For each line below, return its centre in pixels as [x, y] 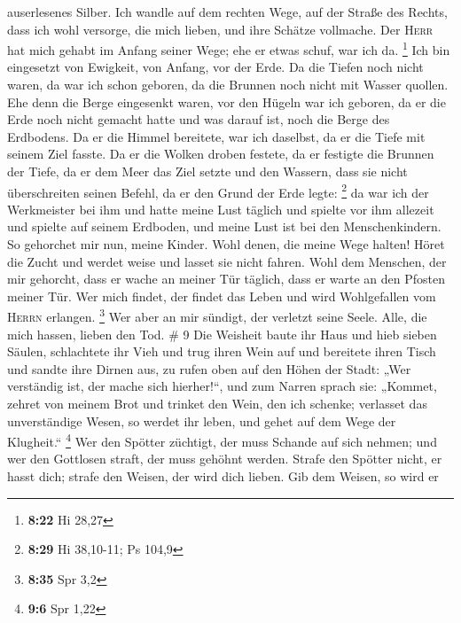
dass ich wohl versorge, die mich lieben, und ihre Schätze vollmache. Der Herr [220, 29]
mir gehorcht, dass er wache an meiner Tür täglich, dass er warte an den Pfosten [227, 279]
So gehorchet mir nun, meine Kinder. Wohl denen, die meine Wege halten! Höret [226, 244]
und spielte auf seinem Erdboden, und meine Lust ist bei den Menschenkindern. [224, 226]
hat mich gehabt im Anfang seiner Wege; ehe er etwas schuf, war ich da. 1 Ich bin [229, 48]
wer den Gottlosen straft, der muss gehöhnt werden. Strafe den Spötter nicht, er [225, 459]
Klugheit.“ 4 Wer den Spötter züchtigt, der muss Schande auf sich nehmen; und [222, 440]
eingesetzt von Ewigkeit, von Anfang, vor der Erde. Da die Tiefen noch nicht [215, 67]
